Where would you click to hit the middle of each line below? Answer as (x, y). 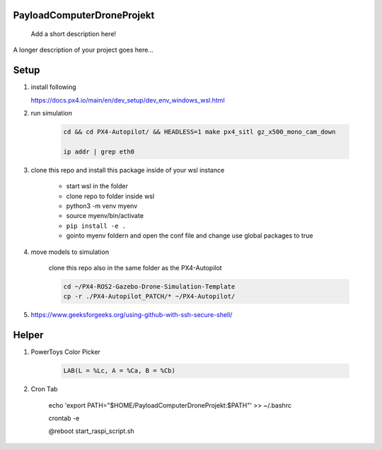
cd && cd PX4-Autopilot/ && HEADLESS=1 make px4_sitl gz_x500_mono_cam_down (199, 132)
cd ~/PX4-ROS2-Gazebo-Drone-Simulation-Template (149, 286)
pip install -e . (96, 226)
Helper (28, 335)
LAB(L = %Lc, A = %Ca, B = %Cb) (120, 371)
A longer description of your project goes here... (83, 50)
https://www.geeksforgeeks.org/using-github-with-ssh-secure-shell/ (132, 315)
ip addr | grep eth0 (99, 151)
